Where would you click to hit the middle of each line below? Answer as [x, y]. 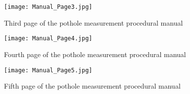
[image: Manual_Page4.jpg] [48, 39]
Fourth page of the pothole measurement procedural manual [95, 54]
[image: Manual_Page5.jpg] [48, 70]
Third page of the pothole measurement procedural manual [94, 22]
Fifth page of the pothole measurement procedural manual [92, 86]
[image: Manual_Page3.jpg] [48, 7]
